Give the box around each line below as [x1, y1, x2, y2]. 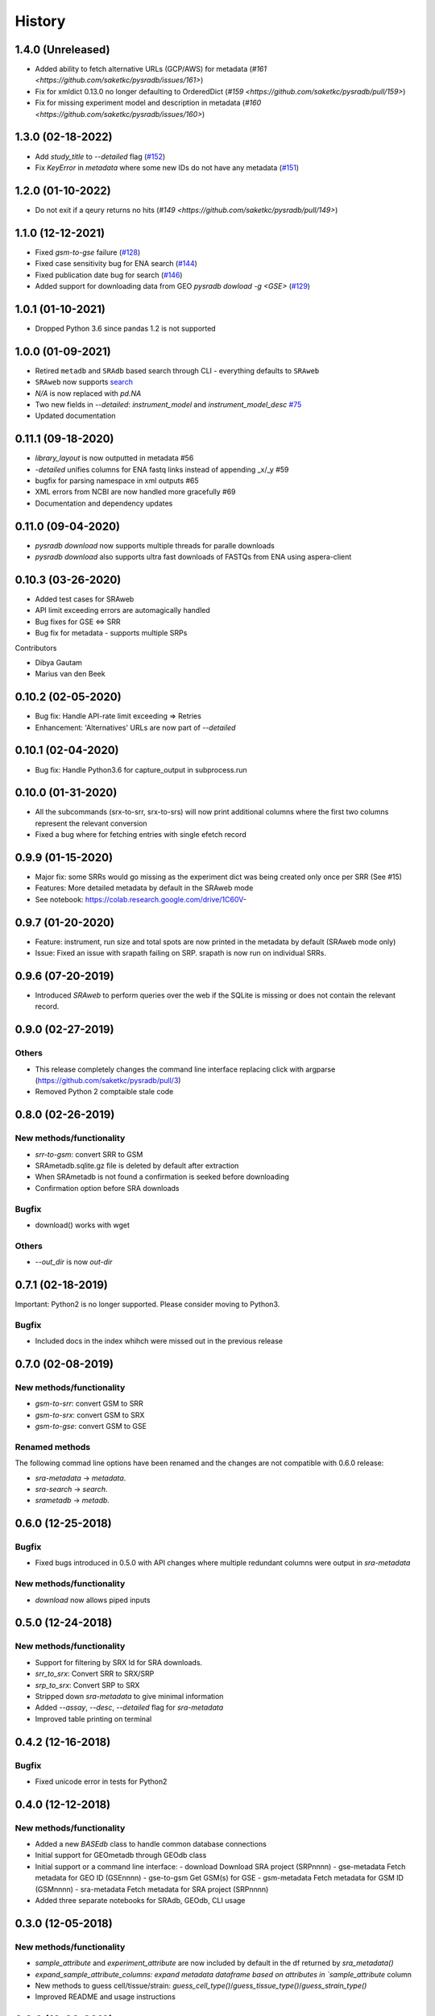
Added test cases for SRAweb [35, 594, 135, 604]
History [14, 12, 66, 30]
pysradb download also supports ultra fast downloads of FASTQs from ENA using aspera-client [35, 552, 352, 562]
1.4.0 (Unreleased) [14, 43, 110, 56]
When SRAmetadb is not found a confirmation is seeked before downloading [35, 1172, 290, 1181]
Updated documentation [35, 411, 116, 421]
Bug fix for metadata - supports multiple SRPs [35, 628, 188, 638]
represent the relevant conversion [35, 818, 148, 828]
